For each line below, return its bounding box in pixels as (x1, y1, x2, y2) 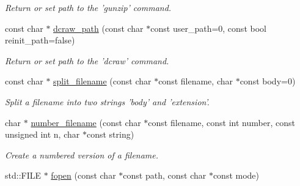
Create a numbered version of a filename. (5, 148, 159, 161)
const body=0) (240, 75, 296, 87)
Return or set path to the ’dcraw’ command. (5, 54, 169, 67)
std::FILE (5, 169, 42, 182)
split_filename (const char (53, 75, 152, 87)
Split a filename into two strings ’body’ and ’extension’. (5, 95, 210, 108)
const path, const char (123, 169, 207, 182)
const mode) (213, 169, 260, 182)
